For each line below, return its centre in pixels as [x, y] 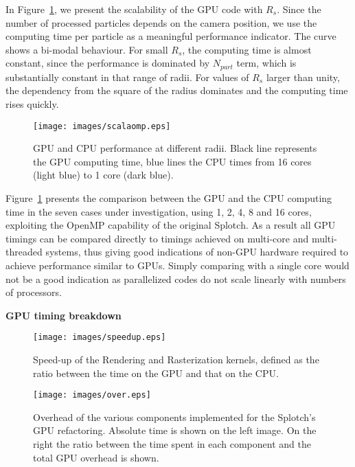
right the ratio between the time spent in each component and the [172, 444]
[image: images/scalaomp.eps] [102, 126]
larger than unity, [303, 77]
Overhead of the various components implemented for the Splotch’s [174, 417]
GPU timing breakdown [64, 315]
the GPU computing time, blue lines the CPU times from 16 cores [172, 161]
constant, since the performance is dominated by [108, 63]
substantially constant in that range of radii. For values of [127, 77]
